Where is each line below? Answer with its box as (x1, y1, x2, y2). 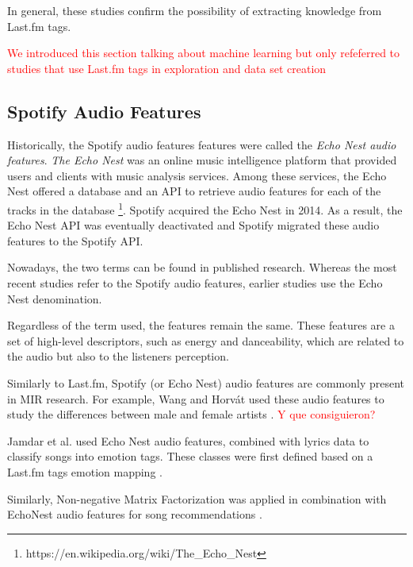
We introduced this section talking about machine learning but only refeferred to (7, 44, 400, 61)
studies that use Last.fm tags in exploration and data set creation (7, 60, 327, 76)
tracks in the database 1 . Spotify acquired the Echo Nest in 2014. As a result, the (7, 199, 403, 218)
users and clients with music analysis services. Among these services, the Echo (7, 167, 387, 183)
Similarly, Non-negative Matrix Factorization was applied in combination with (7, 490, 387, 507)
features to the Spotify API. (7, 232, 143, 249)
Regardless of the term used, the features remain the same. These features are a (7, 317, 395, 334)
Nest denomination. (7, 290, 102, 307)
